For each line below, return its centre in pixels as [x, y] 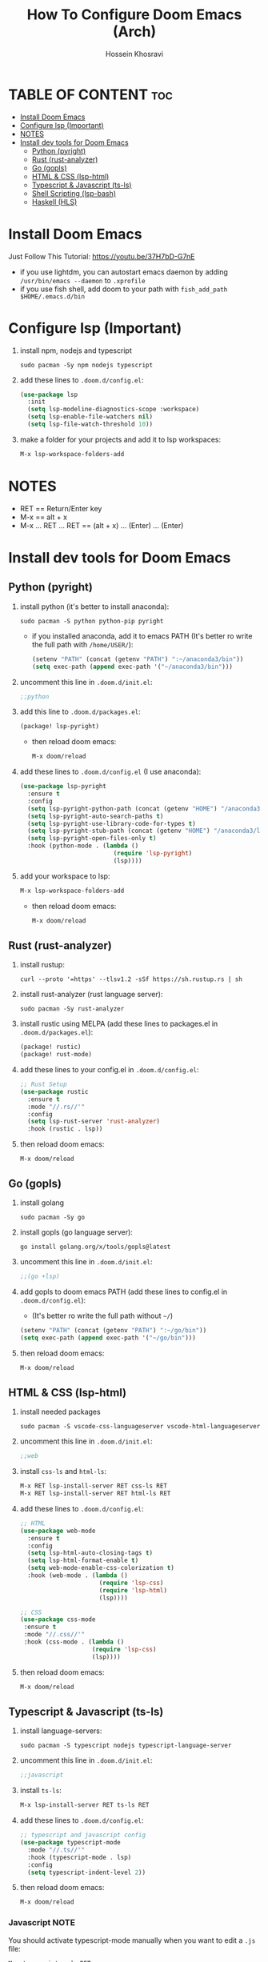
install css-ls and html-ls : [63, 1471]
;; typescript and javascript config [83, 1835]
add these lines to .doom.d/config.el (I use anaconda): [110, 772]
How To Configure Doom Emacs [134, 15]
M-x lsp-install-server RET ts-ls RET [84, 1805]
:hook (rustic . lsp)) [65, 1129]
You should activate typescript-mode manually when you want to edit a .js [132, 1940]
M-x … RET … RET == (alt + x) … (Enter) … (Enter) [102, 525]
